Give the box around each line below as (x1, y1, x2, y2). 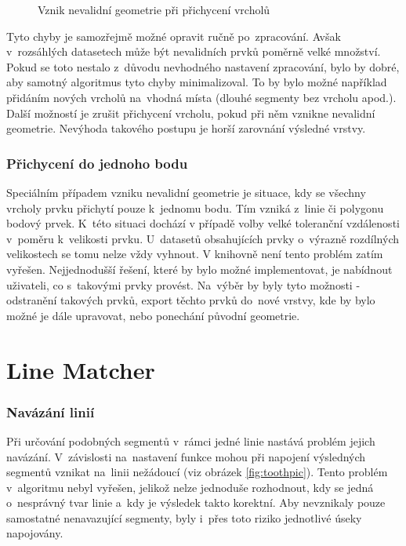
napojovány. (6, 525, 63, 541)
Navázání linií (6, 402, 95, 421)
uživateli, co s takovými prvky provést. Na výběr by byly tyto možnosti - (6, 276, 361, 293)
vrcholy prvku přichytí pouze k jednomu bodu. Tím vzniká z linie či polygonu (6, 199, 384, 216)
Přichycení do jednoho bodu (6, 153, 188, 173)
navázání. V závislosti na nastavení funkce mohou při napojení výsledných (6, 448, 366, 464)
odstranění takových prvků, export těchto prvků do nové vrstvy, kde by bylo (6, 292, 375, 308)
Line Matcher (6, 353, 155, 385)
